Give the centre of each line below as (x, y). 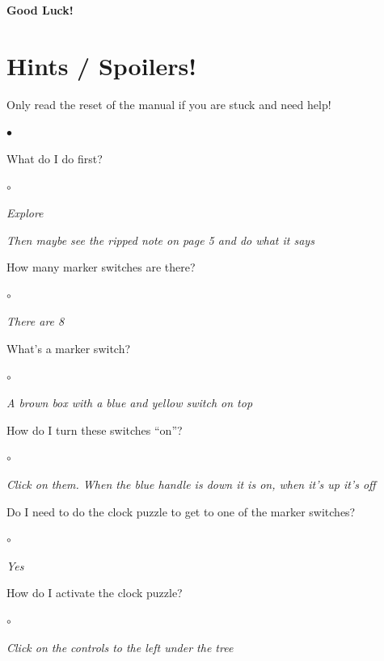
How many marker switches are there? (101, 267)
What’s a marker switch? (69, 349)
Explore (25, 213)
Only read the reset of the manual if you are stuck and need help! (169, 104)
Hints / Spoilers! (102, 65)
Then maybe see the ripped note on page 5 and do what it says (160, 240)
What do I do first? (55, 158)
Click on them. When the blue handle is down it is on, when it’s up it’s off (191, 484)
